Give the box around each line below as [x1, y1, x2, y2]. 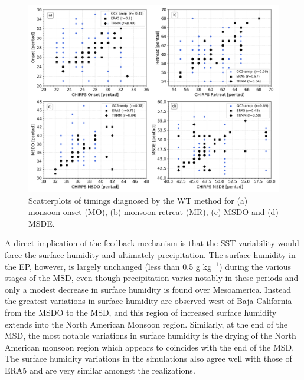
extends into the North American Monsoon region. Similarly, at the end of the [5, 318, 288, 330]
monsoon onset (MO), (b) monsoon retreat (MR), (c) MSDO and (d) [28, 206, 279, 218]
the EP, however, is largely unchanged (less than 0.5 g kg [5, 260, 211, 272]
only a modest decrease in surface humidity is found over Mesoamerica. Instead [5, 283, 292, 295]
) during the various [219, 260, 292, 272]
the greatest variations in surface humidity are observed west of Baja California [5, 295, 292, 307]
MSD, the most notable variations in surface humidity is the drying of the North [5, 329, 296, 342]
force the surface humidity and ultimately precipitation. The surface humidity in [5, 248, 296, 260]
